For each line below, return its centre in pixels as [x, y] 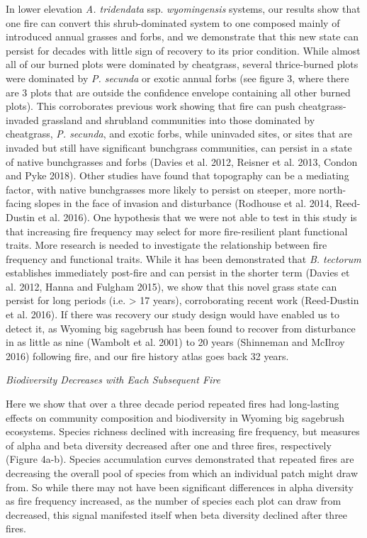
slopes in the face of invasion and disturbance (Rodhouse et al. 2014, [183, 203]
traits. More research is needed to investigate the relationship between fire [166, 245]
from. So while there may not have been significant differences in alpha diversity [180, 487]
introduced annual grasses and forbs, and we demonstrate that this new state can [182, 37]
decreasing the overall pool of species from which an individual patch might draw [182, 473]
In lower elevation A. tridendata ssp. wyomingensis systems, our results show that [183, 9]
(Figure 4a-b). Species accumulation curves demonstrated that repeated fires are [180, 459]
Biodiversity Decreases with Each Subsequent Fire [113, 380]
